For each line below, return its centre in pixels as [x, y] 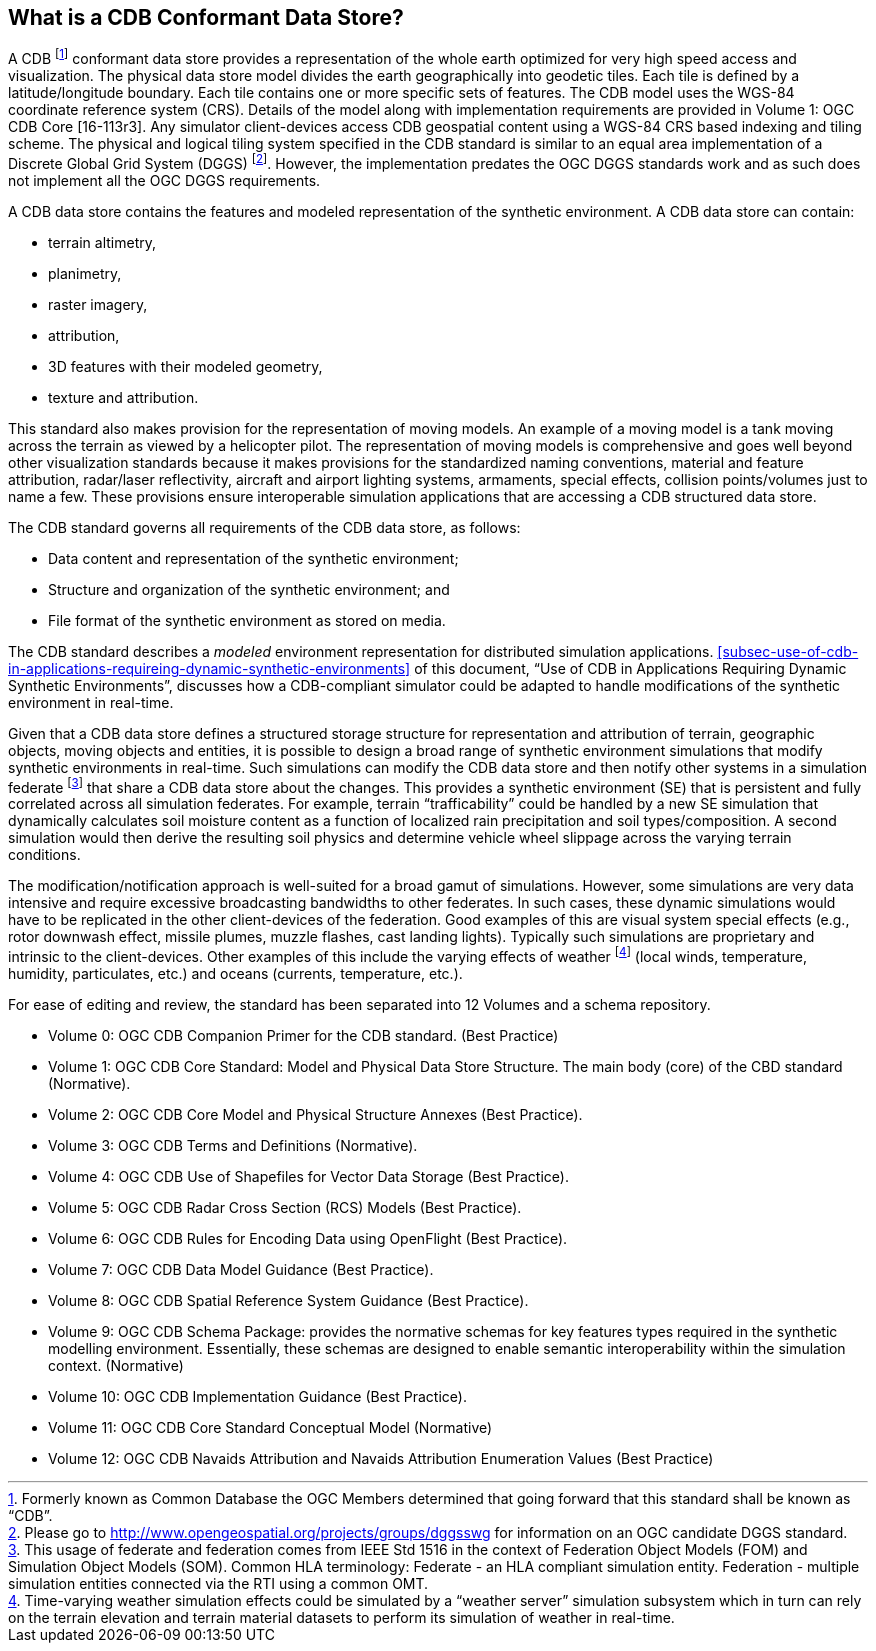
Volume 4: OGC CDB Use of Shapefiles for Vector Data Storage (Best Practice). [308, 1177]
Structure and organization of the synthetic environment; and [249, 589]
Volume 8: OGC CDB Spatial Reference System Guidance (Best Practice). [288, 1301]
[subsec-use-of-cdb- [788, 651]
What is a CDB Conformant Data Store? [206, 17]
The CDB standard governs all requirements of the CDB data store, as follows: [264, 527]
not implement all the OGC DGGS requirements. [164, 180]
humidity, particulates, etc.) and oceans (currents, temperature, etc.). [235, 974]
